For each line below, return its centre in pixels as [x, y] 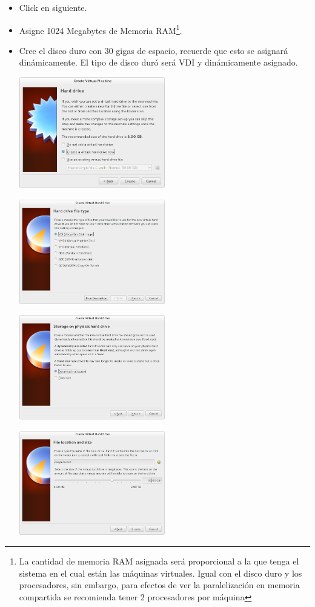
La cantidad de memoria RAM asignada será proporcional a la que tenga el [159, 561]
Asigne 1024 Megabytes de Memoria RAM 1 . [101, 29]
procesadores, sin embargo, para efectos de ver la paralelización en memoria [159, 585]
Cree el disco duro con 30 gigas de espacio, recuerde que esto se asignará [154, 50]
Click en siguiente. [53, 7]
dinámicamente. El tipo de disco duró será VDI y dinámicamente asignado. [158, 62]
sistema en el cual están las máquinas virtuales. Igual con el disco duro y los [161, 573]
